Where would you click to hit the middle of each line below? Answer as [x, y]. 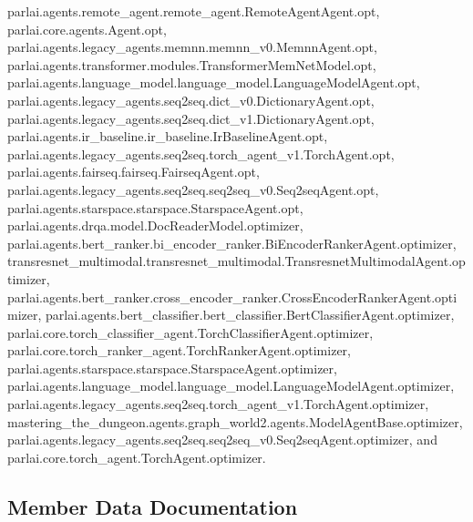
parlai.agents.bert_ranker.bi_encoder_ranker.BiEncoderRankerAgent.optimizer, [232, 243]
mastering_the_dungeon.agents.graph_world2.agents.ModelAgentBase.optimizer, [235, 421]
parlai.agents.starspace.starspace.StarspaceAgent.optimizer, [172, 368]
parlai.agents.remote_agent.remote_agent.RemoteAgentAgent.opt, [194, 11]
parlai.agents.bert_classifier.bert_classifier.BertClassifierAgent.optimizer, [250, 315]
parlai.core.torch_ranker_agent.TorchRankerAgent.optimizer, [179, 350]
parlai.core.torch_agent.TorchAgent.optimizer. [137, 457]
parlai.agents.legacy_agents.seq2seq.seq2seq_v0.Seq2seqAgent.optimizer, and [222, 440]
